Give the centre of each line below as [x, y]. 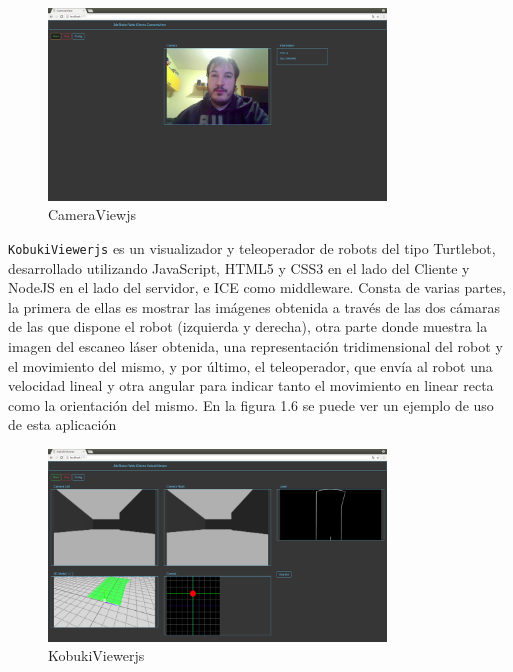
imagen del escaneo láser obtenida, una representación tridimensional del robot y [255, 345]
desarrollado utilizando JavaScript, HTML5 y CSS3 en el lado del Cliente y [239, 267]
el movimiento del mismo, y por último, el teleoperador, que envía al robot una [250, 365]
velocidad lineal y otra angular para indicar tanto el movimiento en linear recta [251, 385]
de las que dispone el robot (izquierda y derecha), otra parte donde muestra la [248, 326]
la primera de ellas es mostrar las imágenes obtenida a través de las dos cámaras [254, 306]
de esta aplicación [62, 424]
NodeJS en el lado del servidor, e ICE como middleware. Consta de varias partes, [257, 287]
